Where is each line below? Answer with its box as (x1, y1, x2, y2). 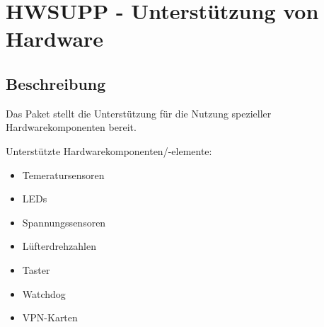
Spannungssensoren (22, 214, 106, 229)
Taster (22, 262, 50, 277)
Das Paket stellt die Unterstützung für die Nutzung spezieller (6, 105, 272, 120)
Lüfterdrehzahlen (22, 239, 96, 253)
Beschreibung (6, 72, 106, 94)
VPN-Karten (22, 310, 78, 325)
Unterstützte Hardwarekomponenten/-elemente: (6, 143, 212, 158)
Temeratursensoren (22, 167, 105, 182)
